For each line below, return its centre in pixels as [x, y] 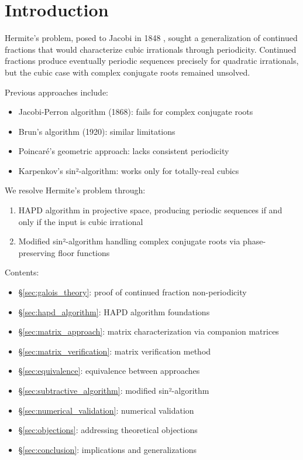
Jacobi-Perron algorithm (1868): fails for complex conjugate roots [136, 112]
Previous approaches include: [57, 92]
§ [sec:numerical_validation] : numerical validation [106, 410]
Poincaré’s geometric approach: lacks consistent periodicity [124, 151]
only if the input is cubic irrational [81, 221]
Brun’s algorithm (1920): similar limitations [97, 131]
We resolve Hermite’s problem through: [75, 190]
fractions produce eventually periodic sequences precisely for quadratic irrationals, [152, 61]
